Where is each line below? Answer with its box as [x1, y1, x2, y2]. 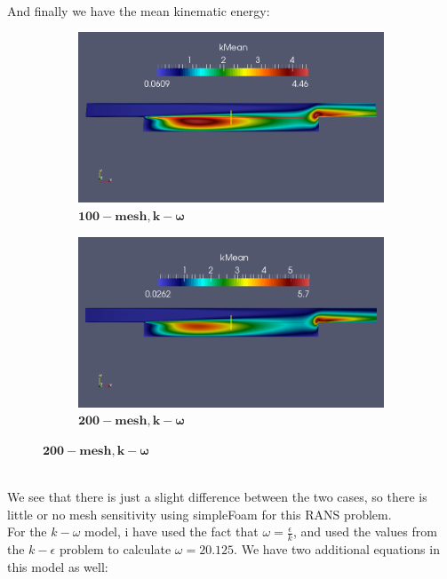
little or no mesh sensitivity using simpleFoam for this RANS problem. [7, 504, 392, 523]
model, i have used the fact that [84, 522, 259, 541]
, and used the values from [292, 522, 437, 541]
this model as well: [7, 557, 108, 575]
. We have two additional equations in [234, 540, 440, 559]
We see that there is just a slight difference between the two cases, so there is [7, 488, 427, 506]
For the [7, 522, 47, 541]
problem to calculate [59, 540, 172, 559]
